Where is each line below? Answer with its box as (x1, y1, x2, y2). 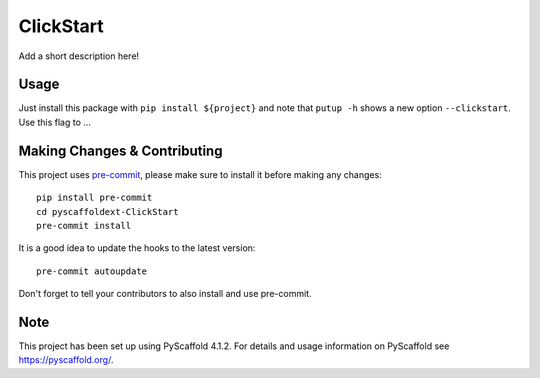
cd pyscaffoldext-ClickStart (36, 206, 179, 217)
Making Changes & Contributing (18, 142, 223, 159)
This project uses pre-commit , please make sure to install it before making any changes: (18, 168, 382, 180)
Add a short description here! (18, 50, 140, 62)
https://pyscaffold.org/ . (18, 354, 114, 366)
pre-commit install (36, 220, 132, 231)
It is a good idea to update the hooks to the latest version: (18, 242, 256, 254)
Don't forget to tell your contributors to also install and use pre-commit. (18, 288, 312, 300)
